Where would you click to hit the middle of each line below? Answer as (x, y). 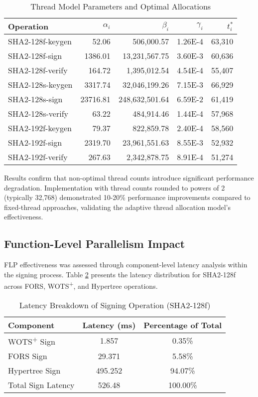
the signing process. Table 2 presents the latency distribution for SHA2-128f (120, 274)
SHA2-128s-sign (35, 99)
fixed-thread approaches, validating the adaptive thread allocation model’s (117, 207)
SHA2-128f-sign (35, 56)
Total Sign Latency (41, 385)
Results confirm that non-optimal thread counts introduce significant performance (129, 178)
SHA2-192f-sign (35, 142)
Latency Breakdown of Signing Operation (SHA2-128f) (115, 305)
